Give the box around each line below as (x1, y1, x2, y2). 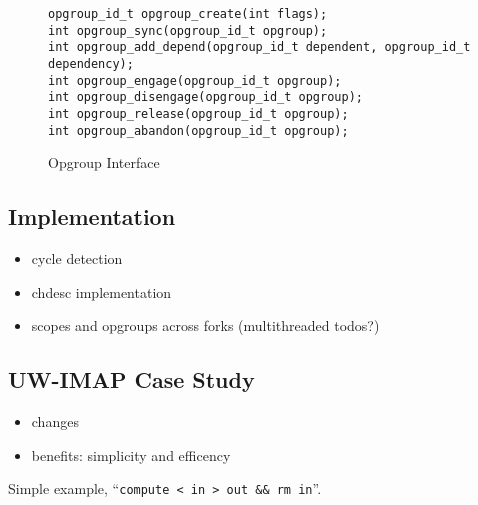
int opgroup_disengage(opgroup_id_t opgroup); (48, 90, 363, 105)
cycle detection (31, 248, 123, 269)
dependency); (48, 56, 134, 71)
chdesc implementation (31, 281, 172, 302)
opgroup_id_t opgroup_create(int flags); (48, 7, 328, 21)
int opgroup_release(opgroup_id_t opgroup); (48, 106, 349, 121)
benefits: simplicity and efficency (31, 444, 231, 465)
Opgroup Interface (48, 152, 160, 173)
